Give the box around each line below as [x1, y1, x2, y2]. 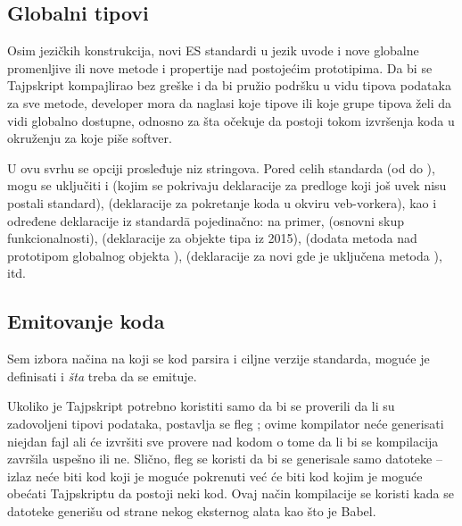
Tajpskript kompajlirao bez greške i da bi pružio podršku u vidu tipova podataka [7, 76, 451, 95]
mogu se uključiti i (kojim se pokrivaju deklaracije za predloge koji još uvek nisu [7, 176, 447, 195]
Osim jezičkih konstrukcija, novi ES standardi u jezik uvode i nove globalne [7, 41, 419, 60]
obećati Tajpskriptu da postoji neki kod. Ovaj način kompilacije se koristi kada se [7, 484, 455, 503]
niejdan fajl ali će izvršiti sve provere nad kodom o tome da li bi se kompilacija [7, 431, 439, 450]
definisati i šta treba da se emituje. [7, 366, 197, 385]
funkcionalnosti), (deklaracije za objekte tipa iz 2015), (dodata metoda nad [7, 229, 417, 247]
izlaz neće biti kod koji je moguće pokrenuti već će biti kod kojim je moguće [7, 466, 423, 485]
